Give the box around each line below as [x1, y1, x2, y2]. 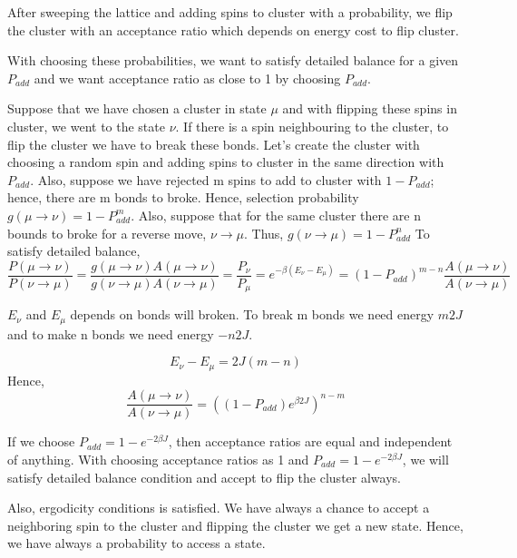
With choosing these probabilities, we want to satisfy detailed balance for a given [7, 51, 459, 70]
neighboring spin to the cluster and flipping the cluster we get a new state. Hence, [7, 515, 463, 534]
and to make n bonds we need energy [7, 324, 214, 343]
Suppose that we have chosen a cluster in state [7, 99, 267, 118]
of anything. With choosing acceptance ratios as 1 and [7, 449, 309, 468]
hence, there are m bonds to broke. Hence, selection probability [7, 188, 359, 207]
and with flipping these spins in [282, 99, 457, 118]
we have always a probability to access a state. [7, 534, 266, 553]
